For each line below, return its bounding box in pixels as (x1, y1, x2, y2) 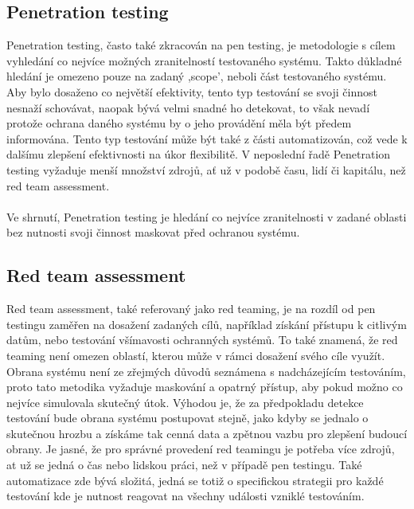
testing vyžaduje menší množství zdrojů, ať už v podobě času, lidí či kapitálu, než (6, 161, 406, 178)
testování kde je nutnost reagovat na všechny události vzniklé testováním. (6, 487, 365, 504)
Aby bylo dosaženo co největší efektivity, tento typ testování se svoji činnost (6, 83, 377, 100)
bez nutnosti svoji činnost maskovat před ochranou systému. (6, 224, 300, 241)
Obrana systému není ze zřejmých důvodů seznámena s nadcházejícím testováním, (6, 362, 406, 379)
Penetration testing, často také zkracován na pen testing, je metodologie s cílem (6, 37, 396, 53)
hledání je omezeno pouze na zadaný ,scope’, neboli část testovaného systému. (6, 68, 387, 84)
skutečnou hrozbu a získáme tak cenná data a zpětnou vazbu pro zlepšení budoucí (6, 425, 408, 441)
